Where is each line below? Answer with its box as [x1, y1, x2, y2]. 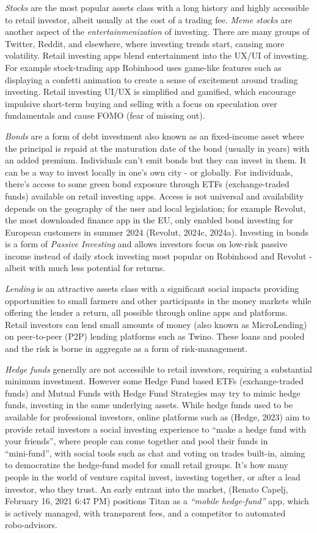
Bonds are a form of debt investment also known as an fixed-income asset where [5, 129, 304, 142]
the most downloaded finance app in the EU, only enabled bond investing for [5, 214, 293, 226]
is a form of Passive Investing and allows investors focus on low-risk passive [5, 237, 288, 250]
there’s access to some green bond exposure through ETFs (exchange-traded [5, 177, 290, 190]
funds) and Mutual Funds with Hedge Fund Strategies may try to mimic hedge [5, 386, 301, 399]
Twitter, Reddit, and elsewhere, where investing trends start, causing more [5, 37, 285, 50]
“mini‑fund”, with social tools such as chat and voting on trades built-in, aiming [5, 446, 305, 459]
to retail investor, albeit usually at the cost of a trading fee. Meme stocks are [5, 13, 293, 26]
